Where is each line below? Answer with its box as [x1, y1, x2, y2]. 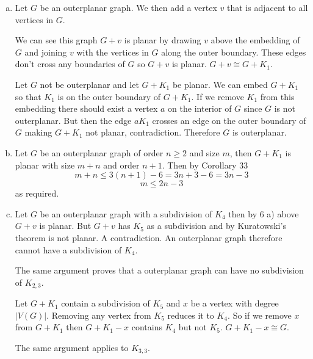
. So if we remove [228, 308, 292, 321]
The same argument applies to [15, 341, 129, 354]
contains [131, 321, 162, 333]
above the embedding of [210, 34, 300, 46]
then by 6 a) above [228, 207, 299, 220]
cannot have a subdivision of [15, 243, 122, 256]
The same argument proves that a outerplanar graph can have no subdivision [15, 264, 304, 277]
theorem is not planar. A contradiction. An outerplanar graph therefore [15, 231, 282, 244]
